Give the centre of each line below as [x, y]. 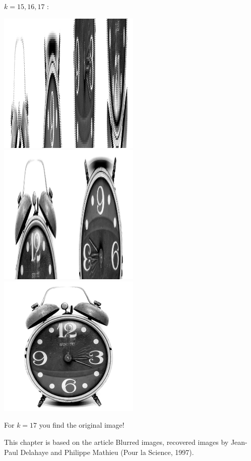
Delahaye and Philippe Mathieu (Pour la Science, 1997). [107, 452]
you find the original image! [82, 425]
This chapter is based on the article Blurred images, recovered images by [116, 442]
